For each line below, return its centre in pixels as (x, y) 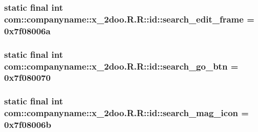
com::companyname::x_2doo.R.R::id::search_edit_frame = (129, 19)
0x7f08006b (28, 125)
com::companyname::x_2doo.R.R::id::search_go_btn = (121, 66)
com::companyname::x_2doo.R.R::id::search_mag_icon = (126, 113)
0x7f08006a (27, 30)
